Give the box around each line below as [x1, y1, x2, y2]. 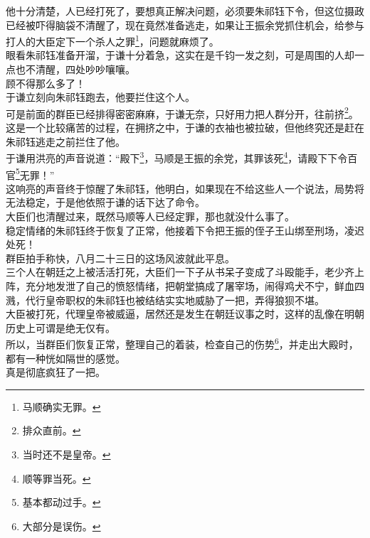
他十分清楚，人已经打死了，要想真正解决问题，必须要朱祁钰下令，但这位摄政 [6, 4, 364, 18]
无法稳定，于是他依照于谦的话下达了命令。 [6, 195, 205, 210]
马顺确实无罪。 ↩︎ [22, 399, 101, 414]
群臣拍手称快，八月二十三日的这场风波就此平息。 [6, 250, 235, 265]
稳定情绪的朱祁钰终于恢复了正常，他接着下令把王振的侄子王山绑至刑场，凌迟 [6, 222, 364, 237]
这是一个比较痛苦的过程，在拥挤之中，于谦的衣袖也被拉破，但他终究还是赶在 [6, 120, 364, 135]
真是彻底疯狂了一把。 [6, 365, 105, 380]
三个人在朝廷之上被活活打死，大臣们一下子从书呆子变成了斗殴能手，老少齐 [6, 264, 354, 279]
